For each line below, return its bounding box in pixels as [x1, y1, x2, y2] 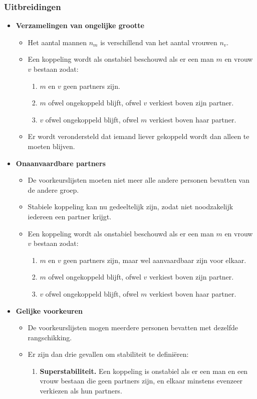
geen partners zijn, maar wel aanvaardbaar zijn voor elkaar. [63, 254, 246, 265]
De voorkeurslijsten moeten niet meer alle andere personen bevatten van [28, 175, 249, 185]
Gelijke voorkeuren [16, 305, 83, 316]
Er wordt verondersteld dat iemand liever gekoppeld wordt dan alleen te [28, 131, 249, 142]
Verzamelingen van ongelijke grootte [16, 20, 144, 31]
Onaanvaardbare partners [16, 158, 106, 168]
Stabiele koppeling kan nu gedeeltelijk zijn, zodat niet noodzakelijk [28, 201, 233, 212]
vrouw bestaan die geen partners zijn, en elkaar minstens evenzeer [40, 375, 242, 386]
